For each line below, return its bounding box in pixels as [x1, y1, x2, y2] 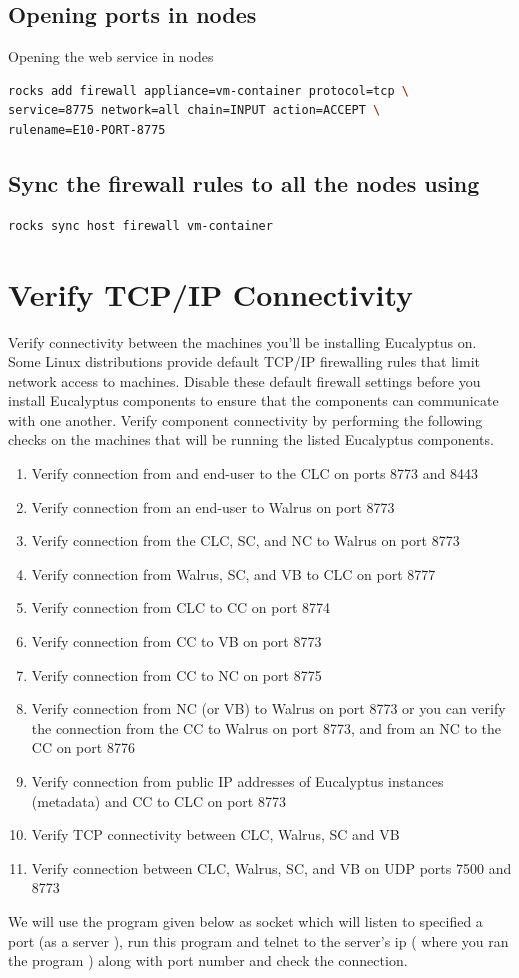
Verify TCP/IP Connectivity [8, 273, 414, 314]
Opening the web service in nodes [8, 46, 214, 67]
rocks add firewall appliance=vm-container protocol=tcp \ [8, 83, 409, 98]
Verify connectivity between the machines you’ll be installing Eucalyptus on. [8, 331, 477, 352]
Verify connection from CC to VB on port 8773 [31, 631, 322, 652]
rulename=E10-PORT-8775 [8, 122, 166, 137]
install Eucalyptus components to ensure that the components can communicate [8, 390, 499, 411]
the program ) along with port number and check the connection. [8, 950, 408, 971]
